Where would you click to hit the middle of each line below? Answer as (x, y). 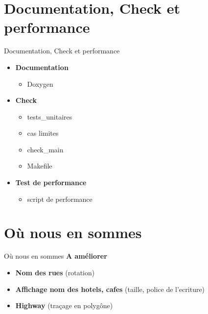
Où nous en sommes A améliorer (56, 256)
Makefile (40, 166)
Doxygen (40, 84)
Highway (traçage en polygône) (64, 305)
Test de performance (51, 182)
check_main (45, 149)
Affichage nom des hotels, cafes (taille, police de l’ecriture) (110, 289)
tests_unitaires (50, 116)
